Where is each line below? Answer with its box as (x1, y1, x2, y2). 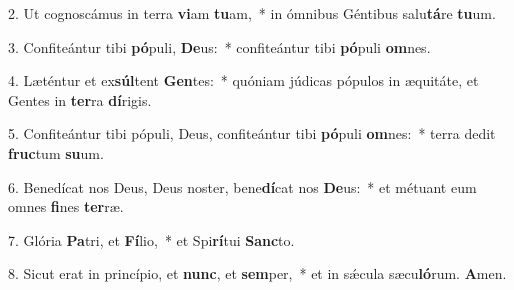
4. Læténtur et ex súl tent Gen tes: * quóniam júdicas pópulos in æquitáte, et (8, 70, 479, 91)
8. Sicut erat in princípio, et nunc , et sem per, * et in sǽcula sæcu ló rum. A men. (8, 263, 507, 284)
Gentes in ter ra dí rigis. (8, 89, 152, 110)
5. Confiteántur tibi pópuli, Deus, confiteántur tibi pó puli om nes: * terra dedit (8, 123, 496, 144)
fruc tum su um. (8, 142, 104, 163)
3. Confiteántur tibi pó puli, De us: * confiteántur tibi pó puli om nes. (8, 36, 431, 57)
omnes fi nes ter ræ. (8, 196, 124, 217)
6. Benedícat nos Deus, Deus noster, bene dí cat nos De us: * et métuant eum (8, 176, 477, 197)
